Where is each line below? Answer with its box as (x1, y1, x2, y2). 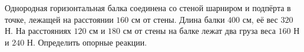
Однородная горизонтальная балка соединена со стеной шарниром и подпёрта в (5, 2, 291, 13)
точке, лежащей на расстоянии (5, 13, 114, 25)
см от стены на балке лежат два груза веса (123, 25, 276, 37)
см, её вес (242, 13, 278, 25)
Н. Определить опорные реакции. (27, 36, 147, 48)
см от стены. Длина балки (131, 13, 225, 25)
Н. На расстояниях (5, 25, 71, 37)
